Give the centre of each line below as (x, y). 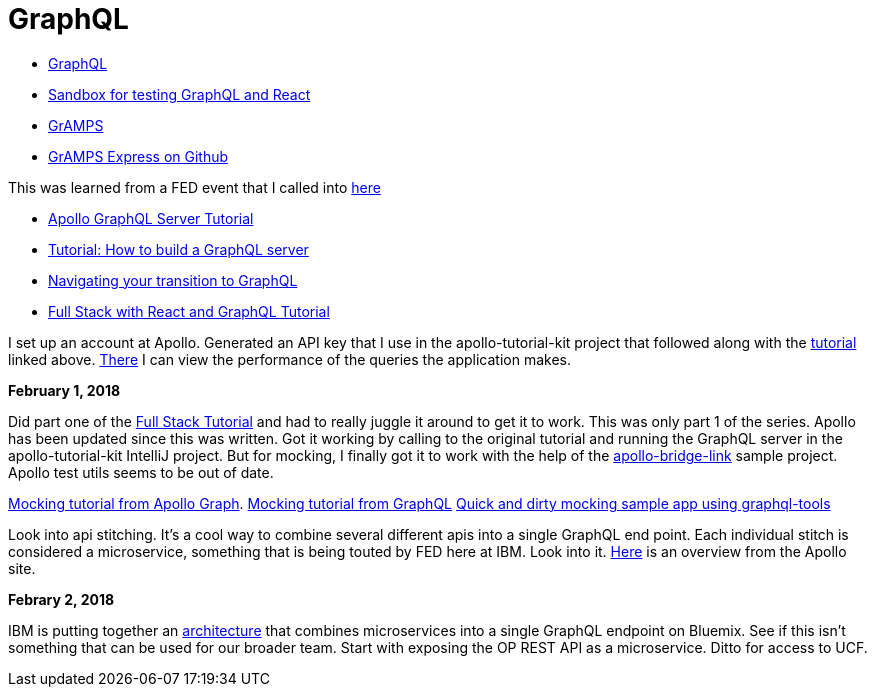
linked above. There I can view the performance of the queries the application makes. (289, 359)
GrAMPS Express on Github (138, 156)
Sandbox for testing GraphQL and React (179, 94)
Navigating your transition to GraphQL (173, 280)
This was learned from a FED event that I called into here (194, 187)
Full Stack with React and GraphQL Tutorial (189, 311)
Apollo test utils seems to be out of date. (141, 472)
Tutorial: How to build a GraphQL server (178, 249)
